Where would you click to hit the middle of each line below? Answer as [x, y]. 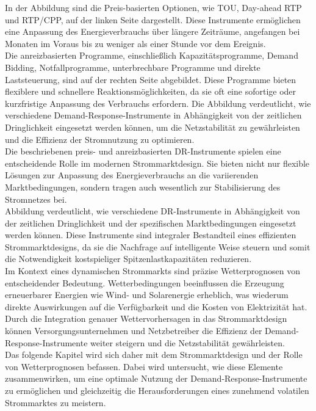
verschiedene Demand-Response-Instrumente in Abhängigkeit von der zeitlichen [153, 115]
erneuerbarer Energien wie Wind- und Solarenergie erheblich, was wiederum [147, 295]
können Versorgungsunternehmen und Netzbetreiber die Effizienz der [134, 331]
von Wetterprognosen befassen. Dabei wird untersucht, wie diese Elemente [144, 366]
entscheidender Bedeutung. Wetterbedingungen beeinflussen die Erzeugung [145, 282]
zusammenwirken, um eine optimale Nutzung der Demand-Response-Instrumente [156, 378]
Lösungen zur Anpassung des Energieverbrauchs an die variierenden [132, 175]
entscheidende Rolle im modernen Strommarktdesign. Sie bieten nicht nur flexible [157, 163]
